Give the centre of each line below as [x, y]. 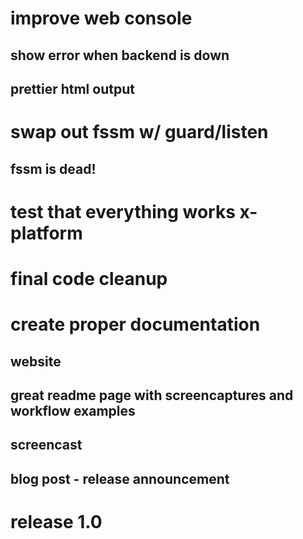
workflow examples [73, 410]
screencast [46, 445]
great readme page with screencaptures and [152, 395]
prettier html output [72, 88]
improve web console [101, 18]
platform [46, 233]
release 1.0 [56, 521]
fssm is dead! [53, 168]
